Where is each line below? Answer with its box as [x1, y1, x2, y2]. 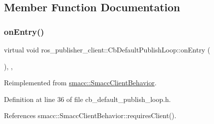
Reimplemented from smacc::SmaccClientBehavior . [4, 77, 157, 88]
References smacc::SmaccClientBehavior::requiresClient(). [4, 110, 177, 121]
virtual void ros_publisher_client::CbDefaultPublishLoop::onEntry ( [4, 45, 211, 54]
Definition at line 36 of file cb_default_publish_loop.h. [4, 94, 171, 104]
